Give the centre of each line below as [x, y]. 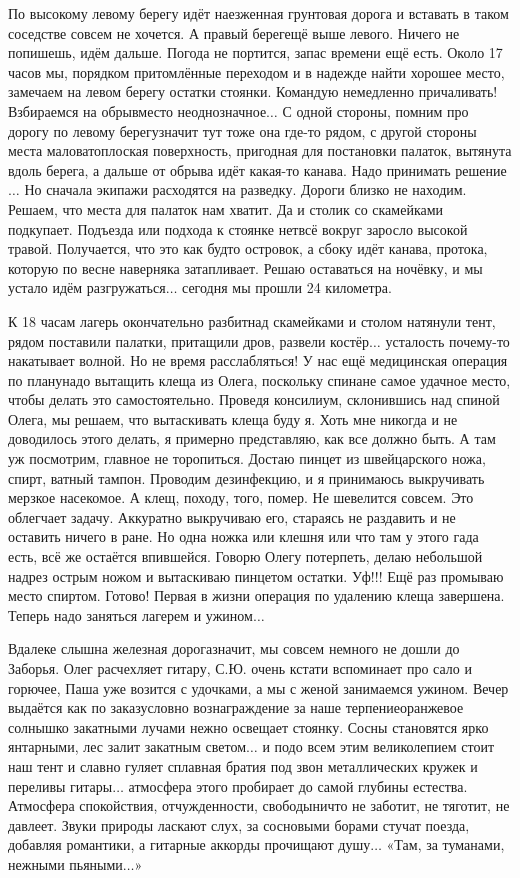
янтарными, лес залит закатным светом [127, 746]
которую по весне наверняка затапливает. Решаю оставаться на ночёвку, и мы [245, 267]
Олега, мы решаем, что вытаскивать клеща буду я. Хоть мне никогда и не [233, 418]
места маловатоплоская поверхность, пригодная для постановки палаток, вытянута [260, 150]
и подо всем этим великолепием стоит [378, 746]
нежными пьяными [65, 863]
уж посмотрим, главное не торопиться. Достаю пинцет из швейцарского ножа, [247, 458]
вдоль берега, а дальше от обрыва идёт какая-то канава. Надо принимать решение [257, 169]
